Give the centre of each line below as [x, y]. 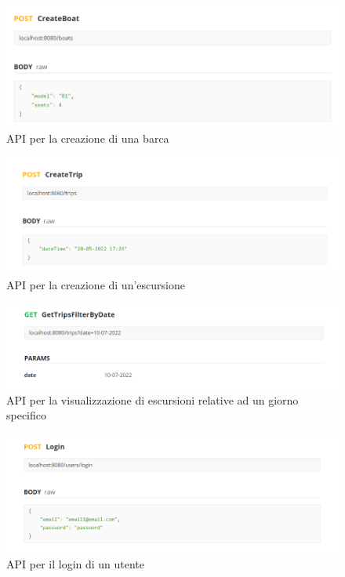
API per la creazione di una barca [88, 138]
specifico [27, 415]
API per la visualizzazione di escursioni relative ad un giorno [153, 399]
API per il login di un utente [76, 564]
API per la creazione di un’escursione [96, 284]
